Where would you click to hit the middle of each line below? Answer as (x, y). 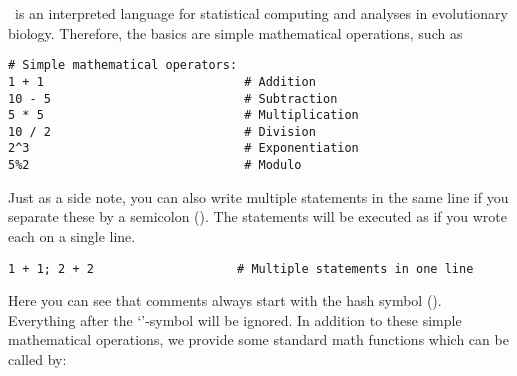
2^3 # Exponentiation (183, 148)
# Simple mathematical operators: (123, 65)
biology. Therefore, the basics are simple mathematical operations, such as (235, 32)
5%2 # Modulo (155, 165)
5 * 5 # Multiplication (183, 115)
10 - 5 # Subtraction (173, 98)
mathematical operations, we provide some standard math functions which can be (258, 339)
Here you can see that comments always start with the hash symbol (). (225, 300)
